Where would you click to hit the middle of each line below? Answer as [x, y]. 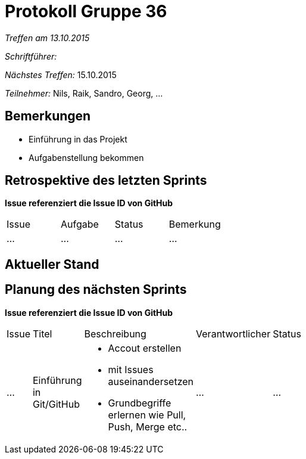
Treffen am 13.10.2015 [47, 38]
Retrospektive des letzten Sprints [106, 181]
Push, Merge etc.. [148, 427]
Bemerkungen [48, 116]
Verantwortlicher [233, 334]
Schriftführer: [31, 56]
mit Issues [131, 369]
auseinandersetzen [151, 381]
